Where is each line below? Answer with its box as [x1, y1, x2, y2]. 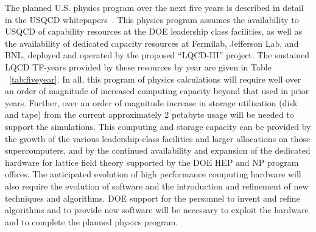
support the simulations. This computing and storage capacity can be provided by [5, 120, 311, 132]
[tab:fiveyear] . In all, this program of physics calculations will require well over [9, 72, 301, 85]
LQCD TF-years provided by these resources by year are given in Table [5, 60, 272, 73]
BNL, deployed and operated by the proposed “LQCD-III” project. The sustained [5, 49, 310, 61]
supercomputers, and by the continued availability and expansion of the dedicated [5, 144, 311, 157]
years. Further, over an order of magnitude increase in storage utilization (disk [5, 96, 298, 109]
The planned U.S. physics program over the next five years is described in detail [5, 1, 304, 13]
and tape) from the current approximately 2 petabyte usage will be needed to [5, 108, 294, 121]
